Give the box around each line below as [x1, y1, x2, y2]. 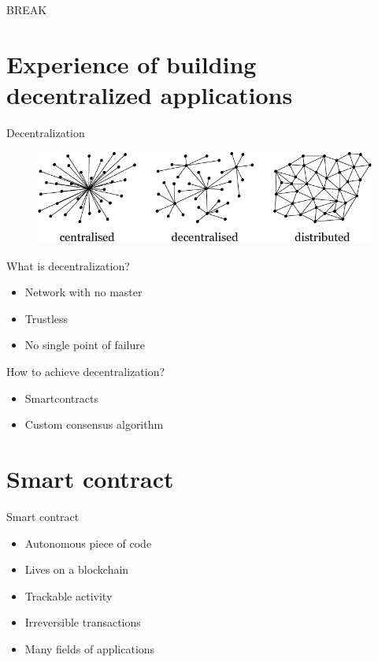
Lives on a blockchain [24, 561, 129, 578]
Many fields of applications [24, 640, 155, 656]
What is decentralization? [6, 257, 130, 273]
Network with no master [24, 284, 143, 300]
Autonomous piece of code [24, 534, 152, 551]
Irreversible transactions [24, 614, 141, 630]
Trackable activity [24, 587, 113, 604]
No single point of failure [24, 337, 145, 353]
